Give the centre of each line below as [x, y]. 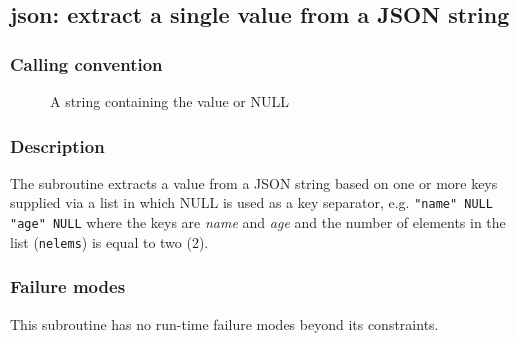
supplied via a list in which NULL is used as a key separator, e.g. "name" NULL [251, 202]
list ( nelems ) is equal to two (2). [109, 241]
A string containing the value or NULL [169, 101]
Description [57, 145]
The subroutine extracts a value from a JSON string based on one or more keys [254, 182]
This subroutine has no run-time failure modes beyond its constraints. [224, 323]
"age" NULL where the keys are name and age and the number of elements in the [258, 222]
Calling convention [86, 63]
